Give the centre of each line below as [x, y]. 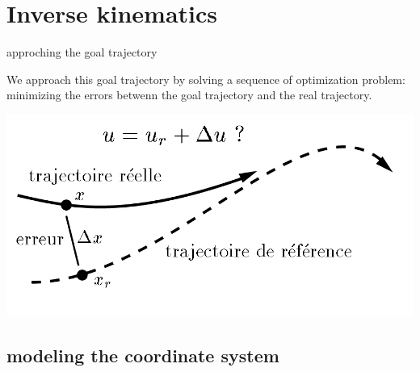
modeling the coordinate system [143, 355]
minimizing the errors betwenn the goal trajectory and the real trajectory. [189, 95]
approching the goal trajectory [82, 52]
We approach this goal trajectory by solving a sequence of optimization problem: [206, 79]
